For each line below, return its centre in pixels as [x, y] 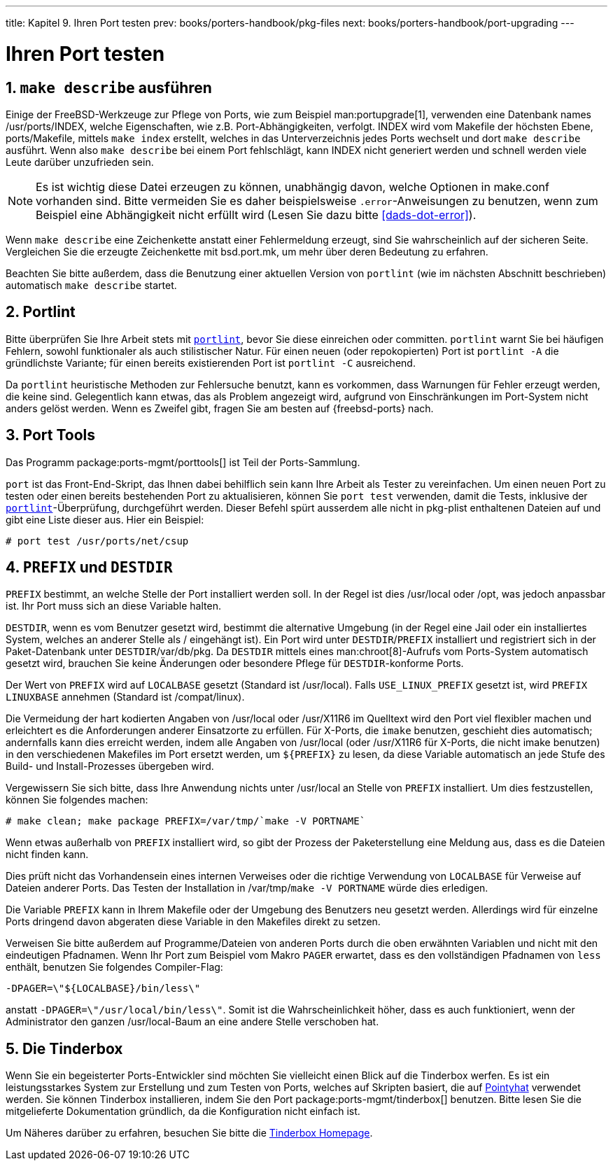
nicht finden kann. [47, 855]
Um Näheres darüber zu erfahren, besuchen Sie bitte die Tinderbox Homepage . [189, 1133]
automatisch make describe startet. [91, 285]
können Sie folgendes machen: [77, 800]
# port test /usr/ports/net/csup [97, 541]
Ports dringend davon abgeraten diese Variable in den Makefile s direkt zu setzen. [193, 922]
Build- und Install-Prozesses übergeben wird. [110, 766]
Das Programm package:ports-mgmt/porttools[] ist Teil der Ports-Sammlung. [183, 462]
